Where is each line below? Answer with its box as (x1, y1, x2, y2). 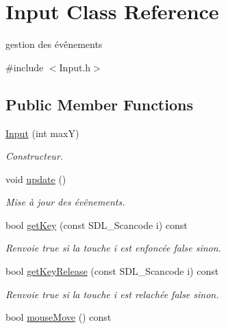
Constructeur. (5, 149, 64, 163)
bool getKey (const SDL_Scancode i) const (5, 217, 188, 232)
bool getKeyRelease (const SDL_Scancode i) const (5, 264, 219, 278)
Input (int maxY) (5, 125, 79, 140)
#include (5, 60, 44, 74)
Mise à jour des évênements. (5, 195, 125, 209)
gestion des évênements (5, 37, 103, 51)
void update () (5, 171, 66, 186)
